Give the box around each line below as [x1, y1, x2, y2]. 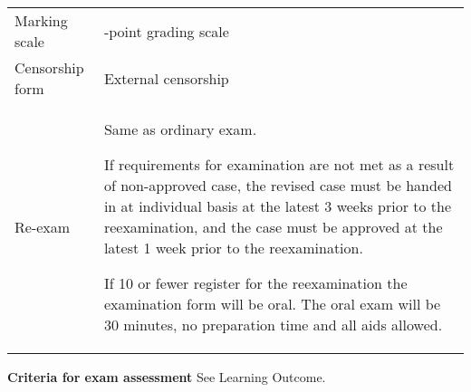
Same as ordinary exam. [103, 119, 257, 139]
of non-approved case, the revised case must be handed [103, 175, 452, 196]
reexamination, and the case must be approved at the [103, 216, 443, 237]
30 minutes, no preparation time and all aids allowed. [103, 314, 443, 335]
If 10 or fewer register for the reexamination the [103, 272, 408, 293]
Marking [14, 10, 68, 31]
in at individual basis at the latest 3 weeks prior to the [103, 196, 452, 216]
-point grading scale [103, 20, 229, 42]
